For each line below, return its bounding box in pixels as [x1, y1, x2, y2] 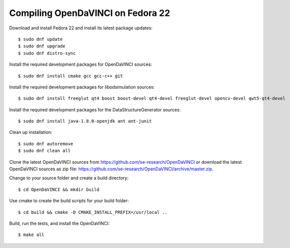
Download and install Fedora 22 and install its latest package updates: [9, 25, 153, 31]
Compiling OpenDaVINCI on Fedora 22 [9, 7, 170, 18]
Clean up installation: [9, 129, 52, 135]
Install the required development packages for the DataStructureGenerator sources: [9, 107, 181, 113]
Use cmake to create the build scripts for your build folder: [9, 198, 129, 204]
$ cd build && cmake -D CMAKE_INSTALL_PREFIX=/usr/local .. [18, 209, 168, 215]
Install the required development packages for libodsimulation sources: [9, 84, 155, 90]
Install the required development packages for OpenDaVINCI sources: [9, 61, 152, 67]
